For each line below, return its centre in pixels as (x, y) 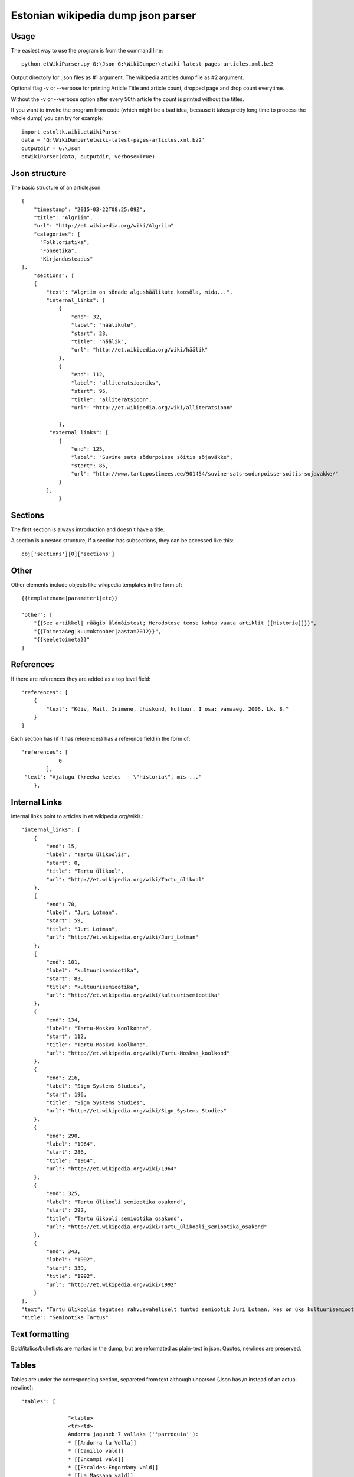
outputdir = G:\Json (51, 148)
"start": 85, (90, 466)
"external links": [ (79, 432)
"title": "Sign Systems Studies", (96, 1103)
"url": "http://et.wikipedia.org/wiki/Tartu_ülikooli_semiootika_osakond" (157, 1227)
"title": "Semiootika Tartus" (65, 1318)
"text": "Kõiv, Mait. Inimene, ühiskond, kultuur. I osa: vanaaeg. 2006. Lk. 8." (168, 709)
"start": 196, (67, 1094)
